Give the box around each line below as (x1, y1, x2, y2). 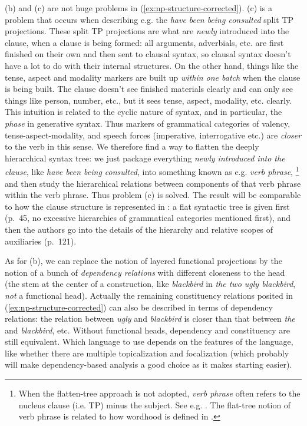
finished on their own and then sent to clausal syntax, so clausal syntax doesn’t (5, 48, 291, 60)
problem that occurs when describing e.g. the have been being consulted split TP (5, 13, 294, 25)
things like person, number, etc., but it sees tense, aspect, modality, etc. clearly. (5, 94, 292, 106)
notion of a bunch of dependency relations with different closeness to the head (5, 266, 285, 278)
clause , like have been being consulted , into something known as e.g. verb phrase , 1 (5, 164, 299, 177)
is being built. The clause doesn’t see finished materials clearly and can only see (5, 82, 293, 95)
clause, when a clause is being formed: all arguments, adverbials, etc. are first (5, 36, 284, 48)
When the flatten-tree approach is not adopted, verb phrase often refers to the (18, 387, 301, 399)
